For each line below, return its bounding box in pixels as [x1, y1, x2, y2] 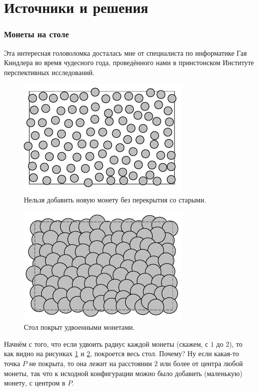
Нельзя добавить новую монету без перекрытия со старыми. [24, 194, 206, 204]
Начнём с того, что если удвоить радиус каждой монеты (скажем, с [4, 338, 208, 349]
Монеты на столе [4, 28, 69, 40]
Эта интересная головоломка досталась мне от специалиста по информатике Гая [4, 47, 247, 58]
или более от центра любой [160, 358, 243, 368]
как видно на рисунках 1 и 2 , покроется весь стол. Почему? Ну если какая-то [4, 348, 239, 359]
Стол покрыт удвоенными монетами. [24, 322, 135, 332]
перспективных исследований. [4, 67, 95, 77]
